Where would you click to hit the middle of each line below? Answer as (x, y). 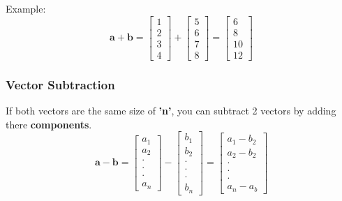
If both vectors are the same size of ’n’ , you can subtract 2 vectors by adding (171, 110)
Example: (26, 8)
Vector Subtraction (60, 84)
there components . (49, 124)
